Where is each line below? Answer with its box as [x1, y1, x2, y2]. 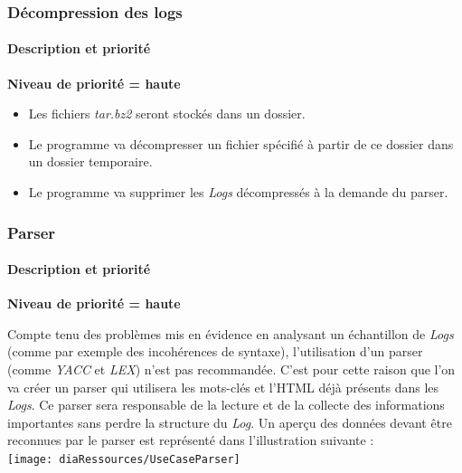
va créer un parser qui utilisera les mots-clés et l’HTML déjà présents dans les [7, 377, 439, 396]
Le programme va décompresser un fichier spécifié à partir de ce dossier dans [28, 134, 454, 153]
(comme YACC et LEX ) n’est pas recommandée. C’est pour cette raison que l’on [7, 360, 456, 379]
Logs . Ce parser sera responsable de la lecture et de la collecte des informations [7, 395, 445, 414]
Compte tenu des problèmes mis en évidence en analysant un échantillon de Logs [7, 324, 454, 343]
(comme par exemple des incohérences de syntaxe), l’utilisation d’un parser [7, 342, 423, 361]
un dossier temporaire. [28, 152, 153, 171]
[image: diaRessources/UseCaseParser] [7, 453, 240, 466]
